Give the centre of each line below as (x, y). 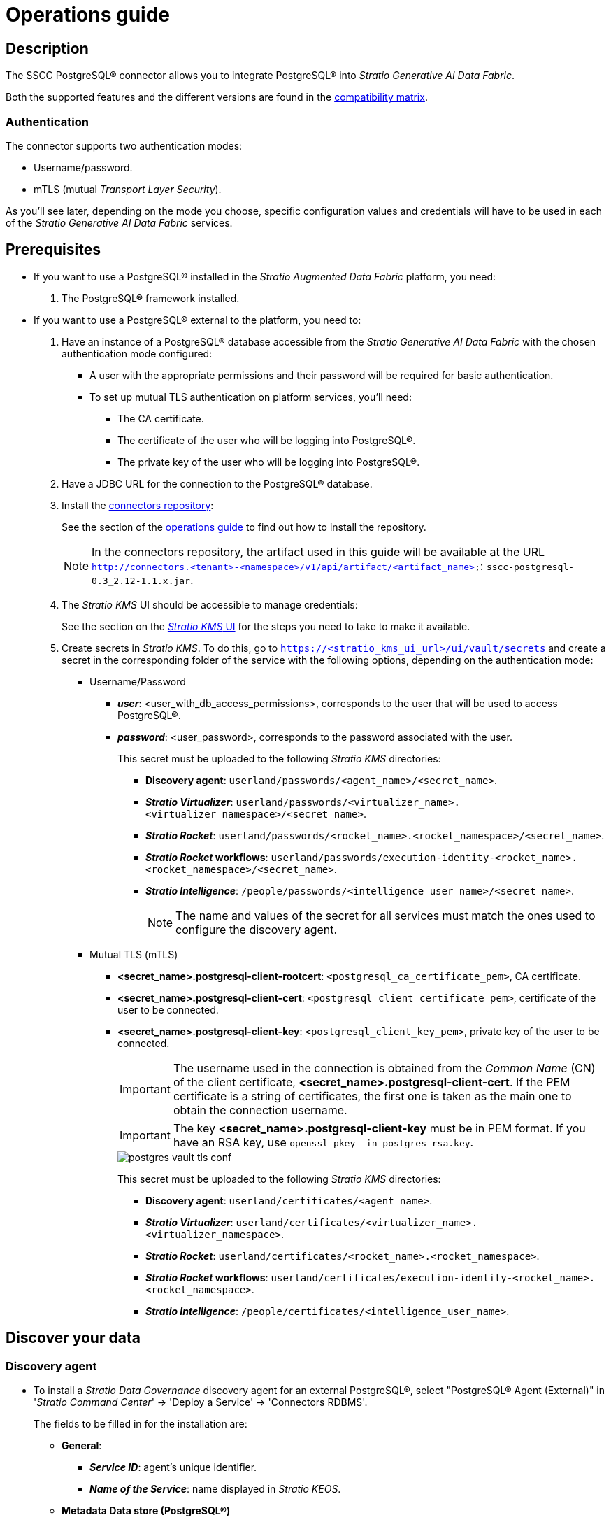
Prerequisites (53, 250)
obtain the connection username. (260, 1110)
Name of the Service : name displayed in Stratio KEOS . (215, 1488)
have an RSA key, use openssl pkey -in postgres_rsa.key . (323, 1142)
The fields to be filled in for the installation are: (141, 1423)
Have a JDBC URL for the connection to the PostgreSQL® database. (217, 483)
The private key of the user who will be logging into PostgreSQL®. (269, 462)
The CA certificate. (161, 418)
